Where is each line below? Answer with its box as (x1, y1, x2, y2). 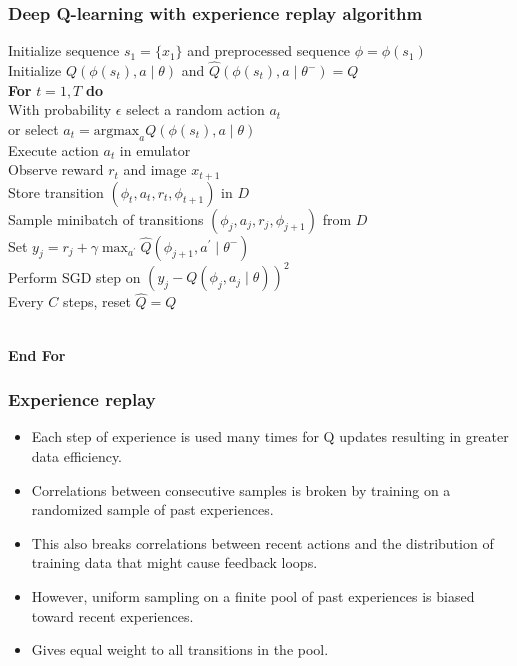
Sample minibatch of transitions (8, 208, 204, 229)
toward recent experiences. (31, 605, 194, 626)
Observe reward (8, 159, 104, 180)
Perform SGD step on (8, 266, 141, 287)
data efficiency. (31, 445, 123, 466)
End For (8, 344, 66, 365)
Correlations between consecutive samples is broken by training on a (31, 479, 451, 500)
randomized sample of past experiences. (31, 499, 274, 520)
